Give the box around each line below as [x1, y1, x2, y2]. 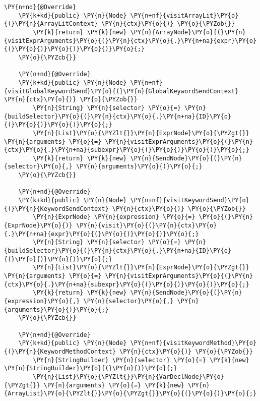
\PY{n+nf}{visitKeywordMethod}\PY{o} [130, 339, 257, 347]
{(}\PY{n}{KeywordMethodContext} [4, 348, 116, 355]
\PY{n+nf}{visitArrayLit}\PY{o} [130, 12, 239, 19]
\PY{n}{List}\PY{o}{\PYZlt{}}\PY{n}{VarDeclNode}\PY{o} [33, 373, 224, 380]
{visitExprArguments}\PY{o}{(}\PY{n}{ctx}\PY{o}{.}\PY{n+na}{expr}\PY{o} [4, 37, 257, 44]
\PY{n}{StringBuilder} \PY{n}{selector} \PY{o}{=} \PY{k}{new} [33, 356, 249, 364]
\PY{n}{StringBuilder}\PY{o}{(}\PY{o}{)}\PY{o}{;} [4, 365, 177, 372]
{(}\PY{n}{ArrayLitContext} [4, 20, 98, 28]
